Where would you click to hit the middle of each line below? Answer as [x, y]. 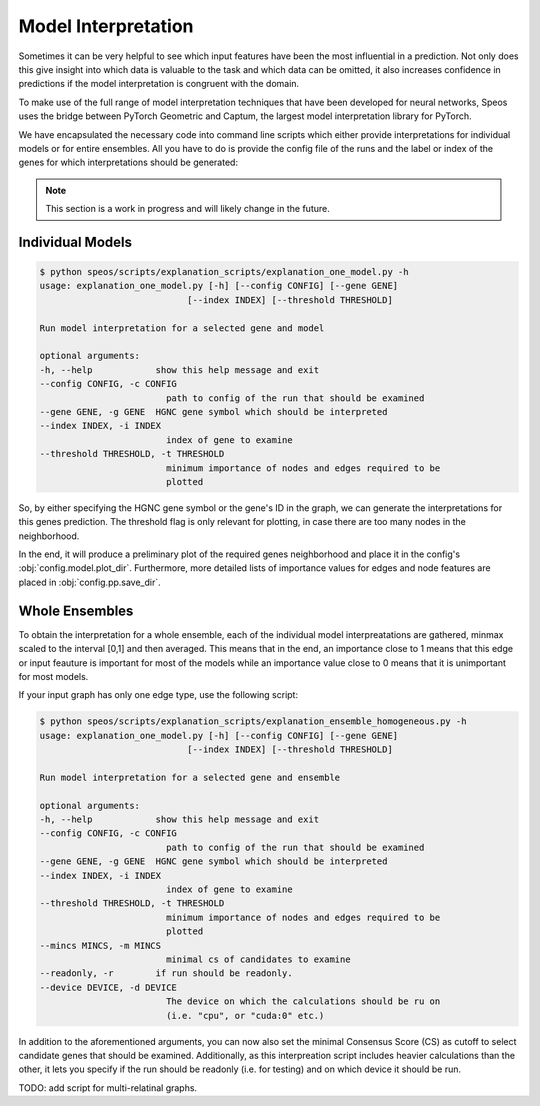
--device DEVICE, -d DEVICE [108, 987]
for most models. [53, 676]
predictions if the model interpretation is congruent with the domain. [159, 84]
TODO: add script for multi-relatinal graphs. [108, 1087]
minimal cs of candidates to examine [258, 959]
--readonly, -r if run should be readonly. [166, 973]
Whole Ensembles [76, 610]
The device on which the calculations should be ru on [303, 1001]
